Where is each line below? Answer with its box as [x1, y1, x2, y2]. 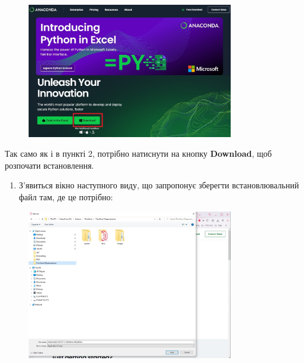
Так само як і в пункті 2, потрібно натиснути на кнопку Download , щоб [5, 147, 272, 160]
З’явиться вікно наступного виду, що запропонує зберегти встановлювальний [18, 179, 299, 191]
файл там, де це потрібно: [18, 190, 113, 203]
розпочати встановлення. [5, 159, 94, 171]
